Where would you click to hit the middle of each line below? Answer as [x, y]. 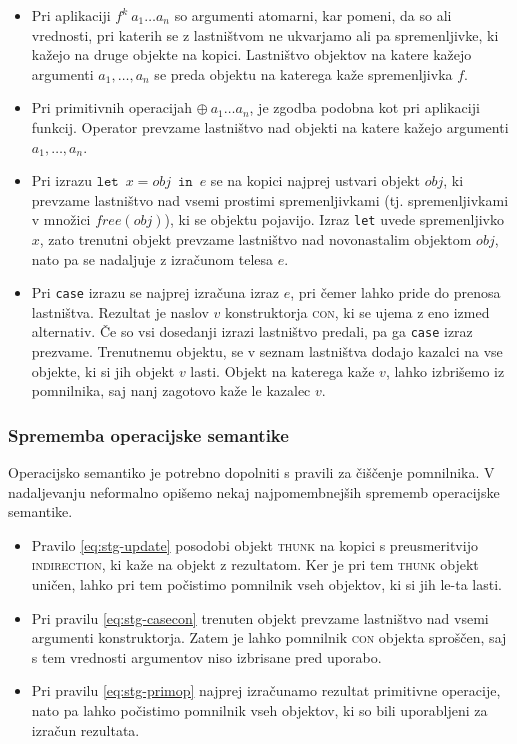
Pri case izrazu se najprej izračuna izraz [155, 292]
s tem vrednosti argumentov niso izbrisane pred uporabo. [206, 656]
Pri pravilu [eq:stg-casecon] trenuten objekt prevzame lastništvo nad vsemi [260, 617]
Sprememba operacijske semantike [148, 434]
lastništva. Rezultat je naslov [120, 311]
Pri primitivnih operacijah [111, 107]
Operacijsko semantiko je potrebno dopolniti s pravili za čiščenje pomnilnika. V [251, 472]
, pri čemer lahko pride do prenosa [395, 292]
